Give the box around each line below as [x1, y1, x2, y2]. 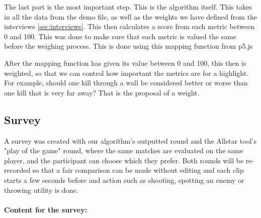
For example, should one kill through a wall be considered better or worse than [4, 77, 248, 88]
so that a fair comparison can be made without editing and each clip [32, 165, 244, 175]
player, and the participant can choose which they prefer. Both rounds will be [4, 155, 244, 165]
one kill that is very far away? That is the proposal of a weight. [4, 87, 200, 97]
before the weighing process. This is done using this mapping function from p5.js [4, 41, 253, 51]
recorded [4, 165, 31, 175]
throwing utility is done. [4, 184, 78, 195]
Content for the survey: [4, 204, 88, 214]
